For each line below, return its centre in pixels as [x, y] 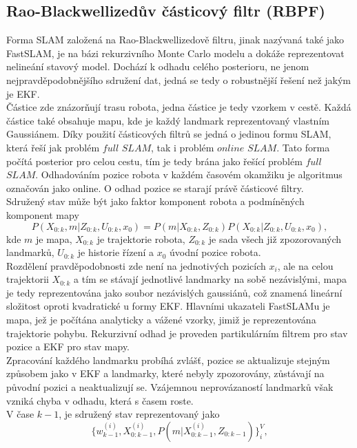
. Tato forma [303, 147]
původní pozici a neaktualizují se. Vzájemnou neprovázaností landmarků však [170, 387]
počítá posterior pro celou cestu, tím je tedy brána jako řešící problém [154, 161]
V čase [20, 414]
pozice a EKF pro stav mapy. [68, 346]
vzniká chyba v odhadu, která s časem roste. [100, 400]
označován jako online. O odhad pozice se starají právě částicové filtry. [155, 188]
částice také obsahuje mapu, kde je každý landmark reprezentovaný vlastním [168, 120]
